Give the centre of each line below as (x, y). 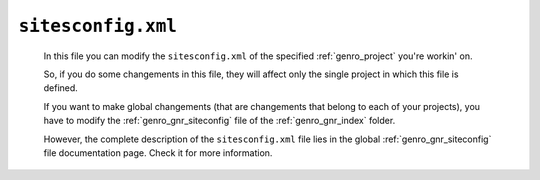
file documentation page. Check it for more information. (158, 152)
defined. (61, 88)
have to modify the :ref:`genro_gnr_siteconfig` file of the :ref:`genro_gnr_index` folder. (219, 121)
